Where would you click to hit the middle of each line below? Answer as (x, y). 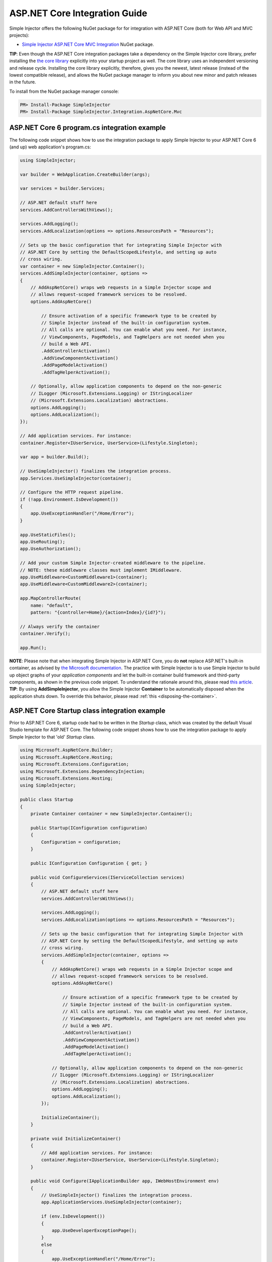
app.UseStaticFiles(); (48, 535)
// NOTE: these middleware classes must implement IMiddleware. (101, 570)
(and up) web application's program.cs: (50, 147)
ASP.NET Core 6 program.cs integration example (88, 128)
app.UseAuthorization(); (51, 549)
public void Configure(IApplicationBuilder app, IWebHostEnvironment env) (125, 1181)
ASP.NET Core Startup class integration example (87, 711)
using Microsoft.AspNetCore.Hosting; (66, 757)
